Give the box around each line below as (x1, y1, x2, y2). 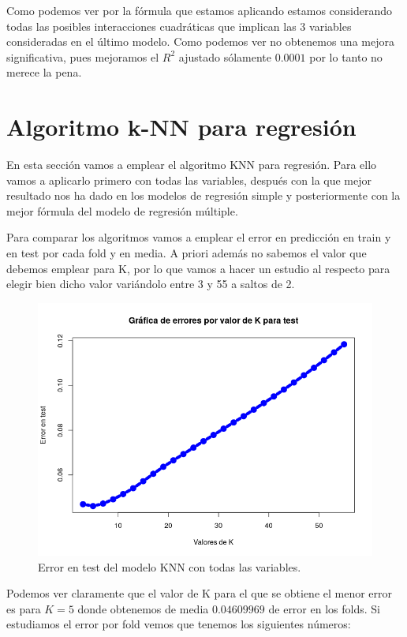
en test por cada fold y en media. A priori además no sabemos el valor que (6, 245, 367, 261)
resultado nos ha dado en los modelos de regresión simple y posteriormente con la (6, 187, 401, 204)
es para (6, 600, 41, 616)
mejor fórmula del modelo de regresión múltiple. (6, 202, 238, 219)
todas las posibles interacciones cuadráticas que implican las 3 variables (6, 17, 352, 34)
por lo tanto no (309, 48, 383, 65)
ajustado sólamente (178, 48, 272, 65)
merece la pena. (6, 64, 82, 81)
